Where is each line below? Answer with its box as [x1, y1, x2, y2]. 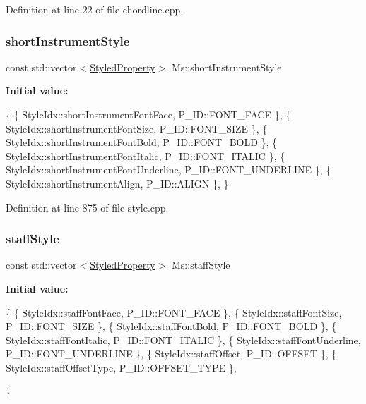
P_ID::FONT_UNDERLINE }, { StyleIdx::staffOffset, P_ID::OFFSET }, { [6, 346, 337, 361]
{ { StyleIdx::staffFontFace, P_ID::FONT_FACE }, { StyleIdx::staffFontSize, [6, 305, 342, 319]
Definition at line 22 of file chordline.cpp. [6, 2, 184, 16]
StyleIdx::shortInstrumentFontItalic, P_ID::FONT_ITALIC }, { [6, 148, 285, 163]
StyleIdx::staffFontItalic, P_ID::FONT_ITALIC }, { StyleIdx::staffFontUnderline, [6, 332, 361, 347]
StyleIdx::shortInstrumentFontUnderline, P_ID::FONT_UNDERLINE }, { [6, 162, 331, 177]
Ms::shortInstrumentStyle [171, 59, 282, 74]
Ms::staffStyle [171, 257, 230, 272]
